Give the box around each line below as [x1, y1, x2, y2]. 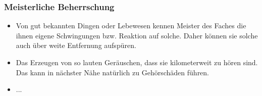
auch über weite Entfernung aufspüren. [16, 40, 136, 51]
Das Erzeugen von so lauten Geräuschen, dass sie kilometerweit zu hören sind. [16, 57, 258, 67]
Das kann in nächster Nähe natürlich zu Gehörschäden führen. [16, 67, 209, 77]
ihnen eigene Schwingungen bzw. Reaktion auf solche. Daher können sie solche [16, 30, 258, 40]
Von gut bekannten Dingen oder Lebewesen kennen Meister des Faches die [16, 20, 246, 31]
